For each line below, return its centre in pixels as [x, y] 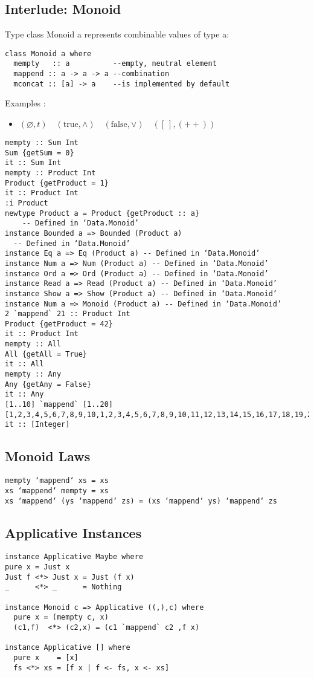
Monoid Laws [48, 456]
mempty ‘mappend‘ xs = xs [57, 481]
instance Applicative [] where [68, 648]
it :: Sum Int [33, 163]
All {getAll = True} [46, 354]
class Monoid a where [48, 53]
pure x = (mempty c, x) [61, 617]
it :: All [24, 364]
